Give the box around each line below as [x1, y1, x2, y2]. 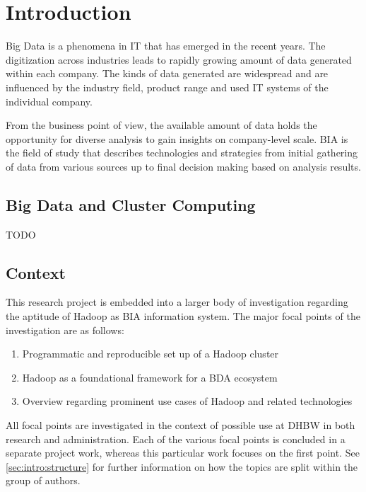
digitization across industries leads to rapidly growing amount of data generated [6, 52, 352, 67]
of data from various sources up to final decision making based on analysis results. [6, 159, 361, 173]
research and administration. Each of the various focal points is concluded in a [6, 431, 346, 446]
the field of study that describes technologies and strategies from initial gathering [6, 145, 358, 160]
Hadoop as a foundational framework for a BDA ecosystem [22, 370, 278, 384]
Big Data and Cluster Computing [6, 193, 256, 215]
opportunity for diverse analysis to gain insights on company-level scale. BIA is [6, 131, 348, 146]
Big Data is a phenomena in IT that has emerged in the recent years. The [6, 38, 326, 53]
